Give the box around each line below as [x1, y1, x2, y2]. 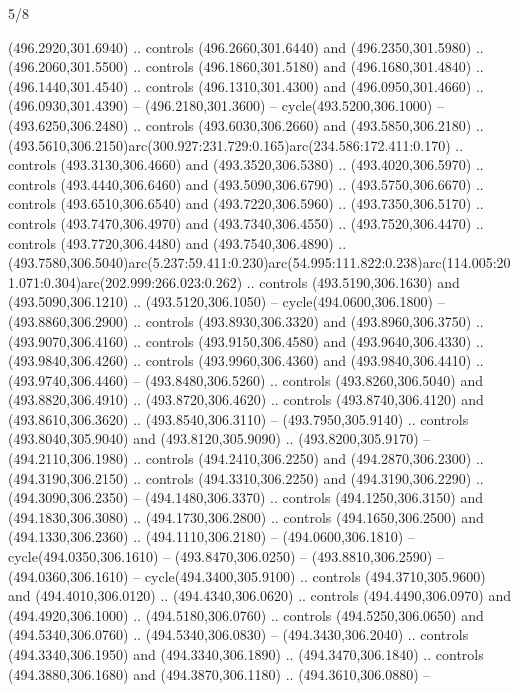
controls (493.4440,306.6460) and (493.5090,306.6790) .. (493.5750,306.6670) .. [8, 173, 484, 194]
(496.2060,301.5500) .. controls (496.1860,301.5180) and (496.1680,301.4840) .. [8, 56, 484, 77]
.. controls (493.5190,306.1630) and [246, 271, 460, 292]
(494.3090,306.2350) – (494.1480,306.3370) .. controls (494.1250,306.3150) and [8, 487, 483, 508]
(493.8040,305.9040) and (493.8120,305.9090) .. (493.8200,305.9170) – [8, 428, 431, 449]
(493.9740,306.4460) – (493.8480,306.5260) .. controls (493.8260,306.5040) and [8, 369, 483, 390]
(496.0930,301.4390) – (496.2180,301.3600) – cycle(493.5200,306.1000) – [8, 95, 444, 116]
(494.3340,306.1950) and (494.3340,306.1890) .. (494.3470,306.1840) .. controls [8, 644, 484, 664]
